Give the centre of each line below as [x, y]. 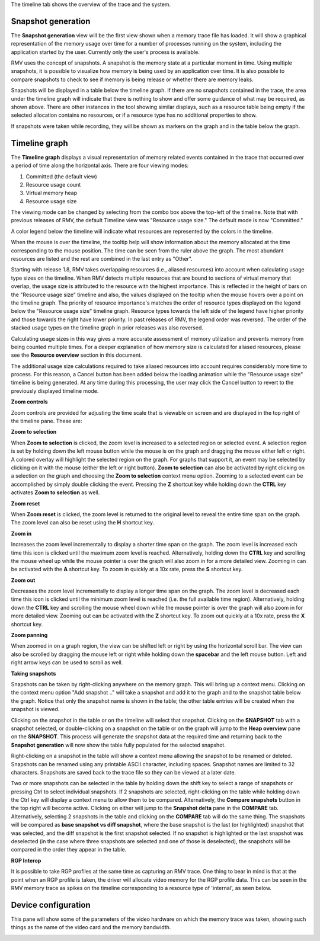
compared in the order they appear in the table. [69, 850]
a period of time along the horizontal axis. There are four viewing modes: [100, 165]
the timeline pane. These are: [47, 421]
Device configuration [51, 905]
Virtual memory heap [51, 193]
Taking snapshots [33, 673]
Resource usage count [53, 184]
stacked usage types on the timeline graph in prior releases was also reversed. [107, 328]
